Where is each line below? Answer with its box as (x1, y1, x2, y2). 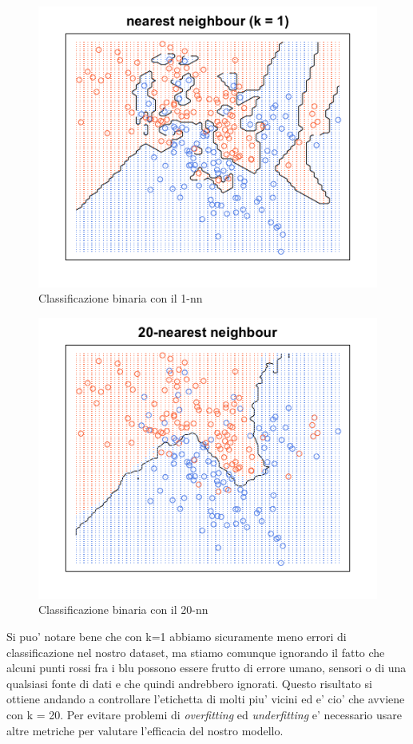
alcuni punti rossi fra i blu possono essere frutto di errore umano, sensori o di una (6, 659, 407, 676)
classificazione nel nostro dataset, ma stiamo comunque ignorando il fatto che (6, 643, 385, 660)
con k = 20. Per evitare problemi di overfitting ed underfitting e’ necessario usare (6, 706, 403, 723)
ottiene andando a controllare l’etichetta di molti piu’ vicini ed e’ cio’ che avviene (6, 691, 405, 707)
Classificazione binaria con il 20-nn (38, 601, 208, 618)
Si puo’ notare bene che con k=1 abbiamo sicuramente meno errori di (6, 628, 347, 645)
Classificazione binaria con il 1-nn (38, 290, 203, 307)
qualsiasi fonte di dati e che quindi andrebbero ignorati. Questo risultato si (6, 675, 372, 691)
